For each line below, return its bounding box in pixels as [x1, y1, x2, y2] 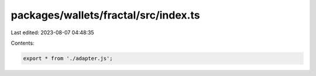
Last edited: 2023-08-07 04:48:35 [11, 29, 94, 36]
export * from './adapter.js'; [23, 55, 114, 61]
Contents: [11, 39, 35, 46]
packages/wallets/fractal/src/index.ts [11, 9, 200, 21]
